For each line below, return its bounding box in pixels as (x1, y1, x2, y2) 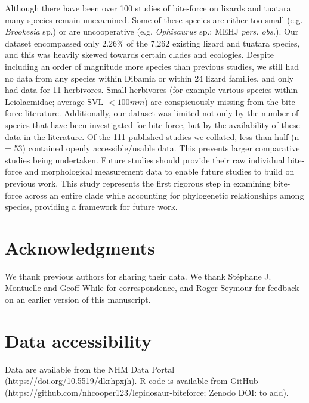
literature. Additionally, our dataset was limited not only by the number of (24, 107, 299, 119)
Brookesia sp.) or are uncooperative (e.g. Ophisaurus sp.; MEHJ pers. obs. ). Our (5, 25, 299, 38)
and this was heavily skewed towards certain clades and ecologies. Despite (5, 48, 274, 61)
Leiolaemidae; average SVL (5, 95, 104, 107)
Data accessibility (5, 328, 152, 352)
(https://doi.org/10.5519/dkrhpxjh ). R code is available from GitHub (5, 374, 258, 387)
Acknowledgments (5, 235, 155, 259)
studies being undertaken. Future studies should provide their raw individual (5, 153, 285, 166)
